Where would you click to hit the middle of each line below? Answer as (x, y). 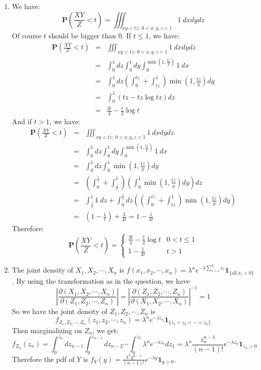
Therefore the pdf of (43, 359)
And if (22, 121)
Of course (27, 36)
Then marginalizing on (47, 330)
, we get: (106, 330)
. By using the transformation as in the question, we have (101, 280)
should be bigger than (82, 36)
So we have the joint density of (60, 311)
